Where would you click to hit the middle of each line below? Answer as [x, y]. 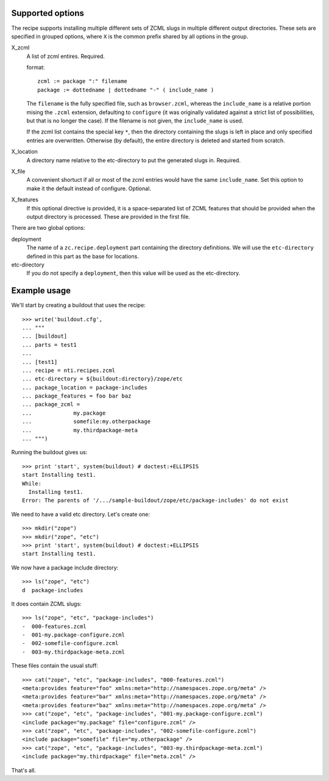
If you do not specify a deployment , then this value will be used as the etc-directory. [133, 273]
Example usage [41, 291]
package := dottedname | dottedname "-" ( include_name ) [126, 90]
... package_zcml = [51, 405]
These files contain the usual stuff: [55, 666]
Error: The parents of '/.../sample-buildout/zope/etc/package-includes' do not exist [155, 501]
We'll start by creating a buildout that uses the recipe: [78, 305]
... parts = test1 [50, 345]
